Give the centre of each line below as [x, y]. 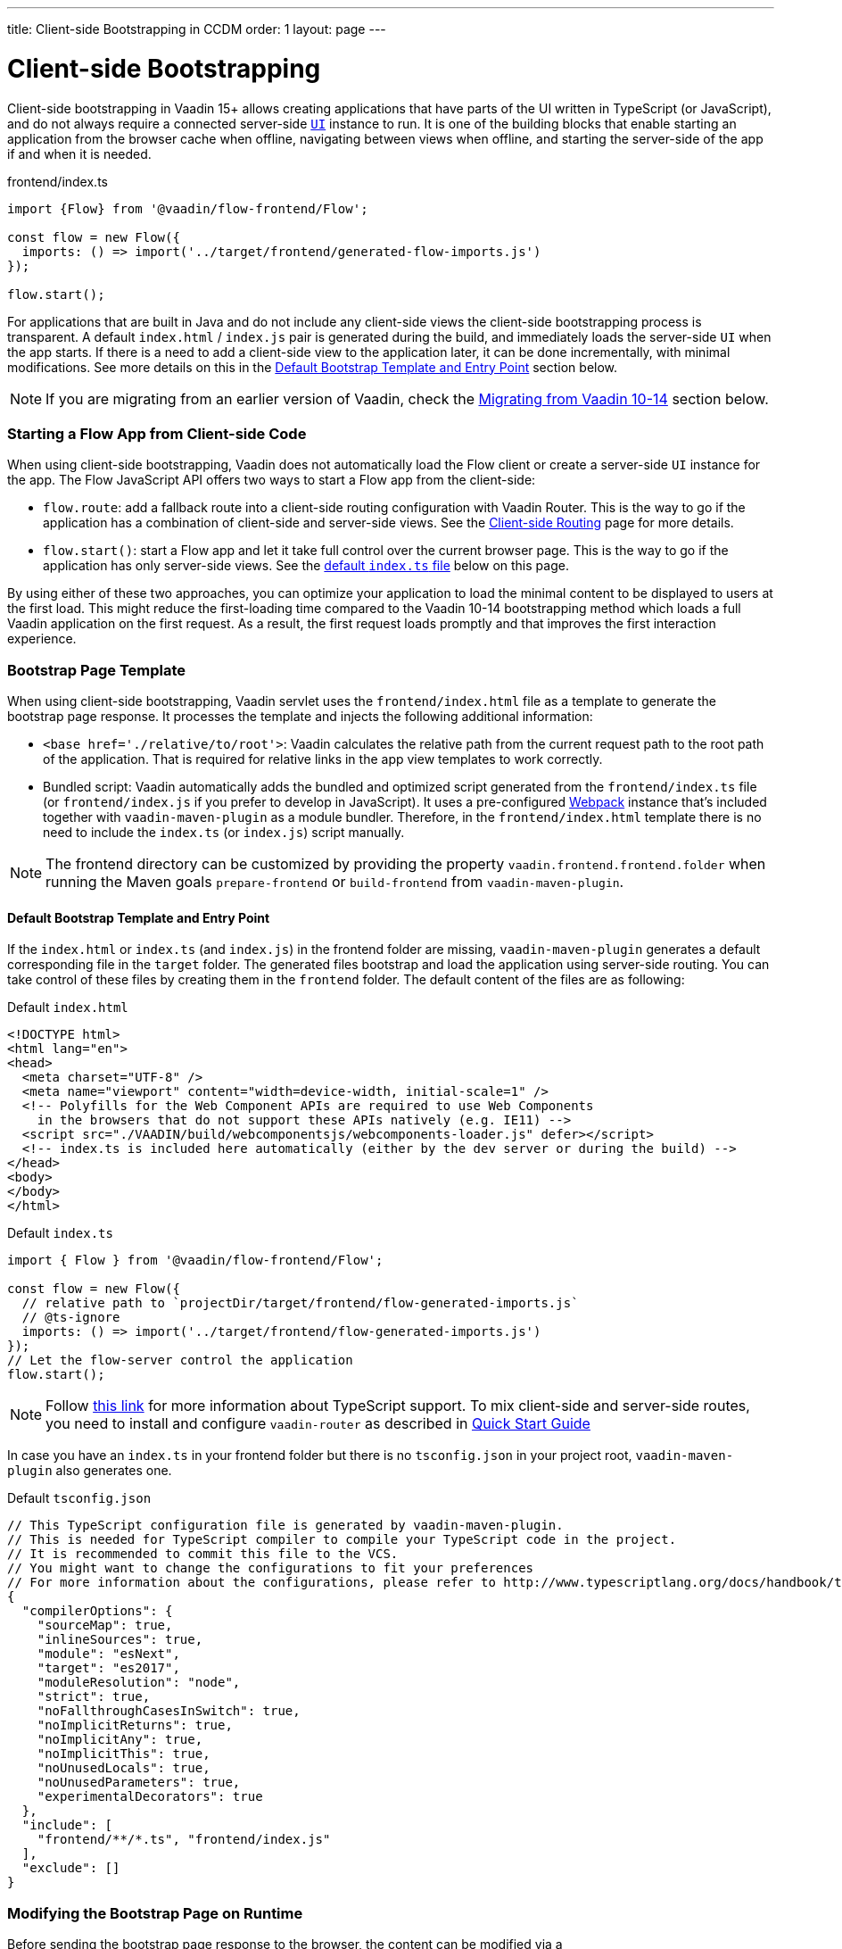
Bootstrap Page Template [97, 670]
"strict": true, [94, 1697]
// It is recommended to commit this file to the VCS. [203, 1554]
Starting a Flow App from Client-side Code [157, 433]
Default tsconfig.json [79, 1498]
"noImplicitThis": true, [124, 1754]
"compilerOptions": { [97, 1611]
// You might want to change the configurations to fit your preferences [271, 1568]
